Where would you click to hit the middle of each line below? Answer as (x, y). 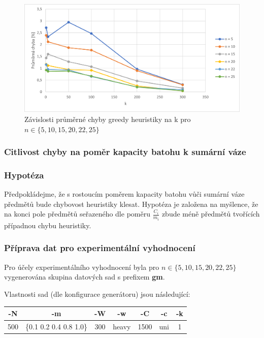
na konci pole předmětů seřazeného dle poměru (77, 214)
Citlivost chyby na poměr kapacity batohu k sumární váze (125, 152)
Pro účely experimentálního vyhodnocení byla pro (82, 267)
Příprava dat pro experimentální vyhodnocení (100, 248)
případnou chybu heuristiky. (48, 225)
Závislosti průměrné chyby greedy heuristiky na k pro (108, 119)
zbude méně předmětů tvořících (211, 214)
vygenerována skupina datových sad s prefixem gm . (85, 277)
